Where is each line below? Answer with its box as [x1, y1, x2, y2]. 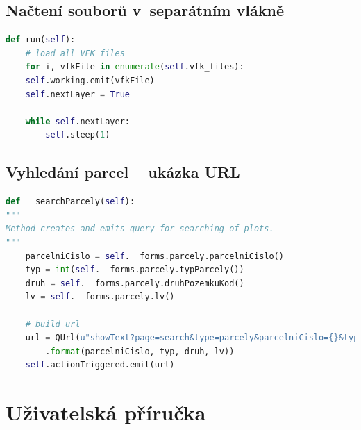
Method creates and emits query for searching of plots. [6, 224, 274, 234]
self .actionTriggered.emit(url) [25, 360, 175, 370]
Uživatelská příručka [6, 398, 206, 427]
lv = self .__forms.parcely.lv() [25, 292, 175, 302]
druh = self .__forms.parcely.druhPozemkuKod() [25, 278, 244, 288]
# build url [25, 319, 81, 329]
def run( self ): [6, 35, 76, 45]
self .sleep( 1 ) [45, 130, 110, 140]
